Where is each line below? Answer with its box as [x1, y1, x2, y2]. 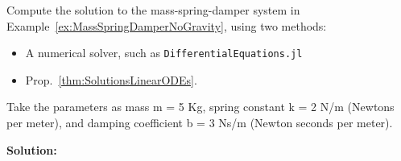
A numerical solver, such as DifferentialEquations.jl [25, 44, 303, 61]
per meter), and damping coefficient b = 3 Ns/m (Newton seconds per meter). [6, 114, 393, 131]
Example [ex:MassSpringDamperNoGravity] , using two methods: [6, 17, 327, 34]
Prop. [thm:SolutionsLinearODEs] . [25, 71, 197, 88]
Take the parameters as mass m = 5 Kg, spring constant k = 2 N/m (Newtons [6, 98, 395, 115]
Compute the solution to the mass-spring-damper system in [6, 2, 300, 18]
